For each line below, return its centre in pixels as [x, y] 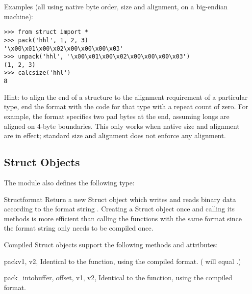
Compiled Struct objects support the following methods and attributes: [111, 244]
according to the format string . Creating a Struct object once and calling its [119, 209]
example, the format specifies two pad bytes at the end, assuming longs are [117, 116]
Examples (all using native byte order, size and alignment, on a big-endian [116, 6]
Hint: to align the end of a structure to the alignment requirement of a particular [126, 97]
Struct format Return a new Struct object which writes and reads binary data [120, 199]
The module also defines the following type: [69, 182]
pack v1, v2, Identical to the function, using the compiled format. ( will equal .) [123, 261]
